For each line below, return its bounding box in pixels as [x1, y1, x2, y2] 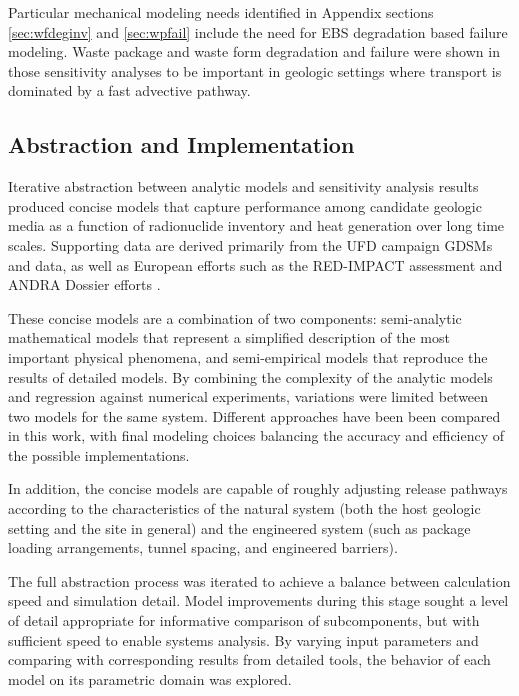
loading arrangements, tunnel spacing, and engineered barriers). [8, 537, 398, 558]
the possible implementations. [8, 444, 190, 465]
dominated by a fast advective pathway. [8, 80, 251, 101]
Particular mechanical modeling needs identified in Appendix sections [8, 2, 434, 22]
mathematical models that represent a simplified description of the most [8, 327, 450, 348]
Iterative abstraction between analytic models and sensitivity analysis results [8, 176, 479, 197]
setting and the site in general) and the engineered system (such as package [8, 517, 471, 538]
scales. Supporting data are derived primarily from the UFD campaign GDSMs [8, 234, 493, 255]
